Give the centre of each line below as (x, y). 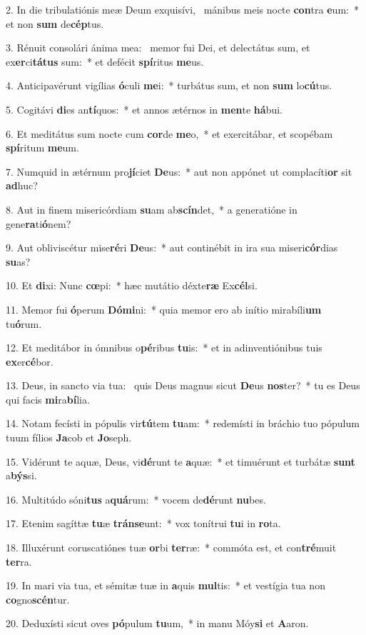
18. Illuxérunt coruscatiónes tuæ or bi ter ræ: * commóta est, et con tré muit (171, 547)
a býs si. (21, 475)
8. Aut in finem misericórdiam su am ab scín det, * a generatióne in (152, 209)
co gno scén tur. (38, 599)
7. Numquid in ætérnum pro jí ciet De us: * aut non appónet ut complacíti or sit (179, 171)
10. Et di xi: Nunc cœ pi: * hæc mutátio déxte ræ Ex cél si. (132, 285)
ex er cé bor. (30, 361)
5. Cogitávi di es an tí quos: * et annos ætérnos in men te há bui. (144, 109)
